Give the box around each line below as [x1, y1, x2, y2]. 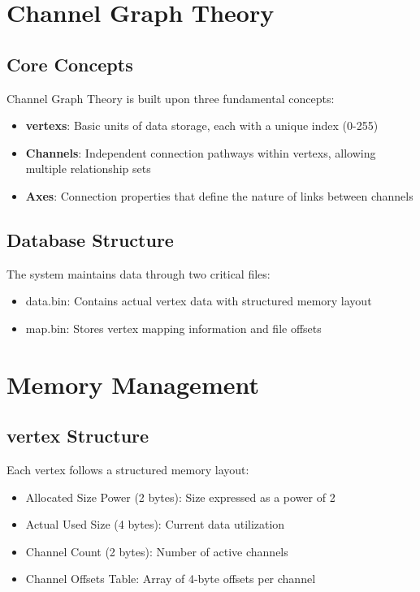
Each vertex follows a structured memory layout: [6, 461, 249, 478]
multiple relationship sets [25, 160, 151, 177]
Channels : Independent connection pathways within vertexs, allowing [25, 144, 376, 161]
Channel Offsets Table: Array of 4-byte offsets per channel [25, 570, 316, 587]
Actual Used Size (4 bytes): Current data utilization [25, 516, 285, 533]
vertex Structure [6, 423, 149, 448]
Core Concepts [6, 51, 133, 76]
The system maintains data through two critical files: [6, 265, 271, 282]
